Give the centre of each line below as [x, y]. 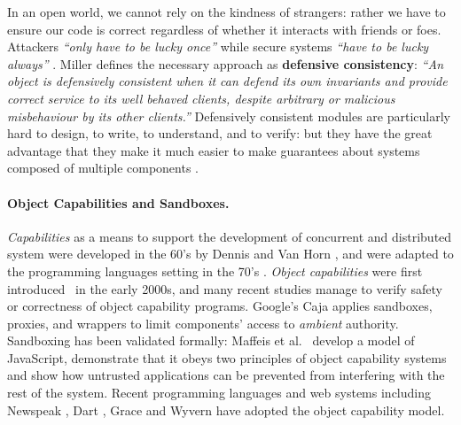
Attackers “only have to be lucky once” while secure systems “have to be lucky [218, 46]
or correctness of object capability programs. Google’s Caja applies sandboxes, [220, 306]
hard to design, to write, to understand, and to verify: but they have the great [220, 133]
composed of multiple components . [103, 168]
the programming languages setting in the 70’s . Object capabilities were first [215, 270]
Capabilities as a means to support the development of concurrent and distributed [230, 236]
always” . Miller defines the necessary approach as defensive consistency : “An [226, 63]
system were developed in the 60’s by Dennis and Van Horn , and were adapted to [230, 254]
